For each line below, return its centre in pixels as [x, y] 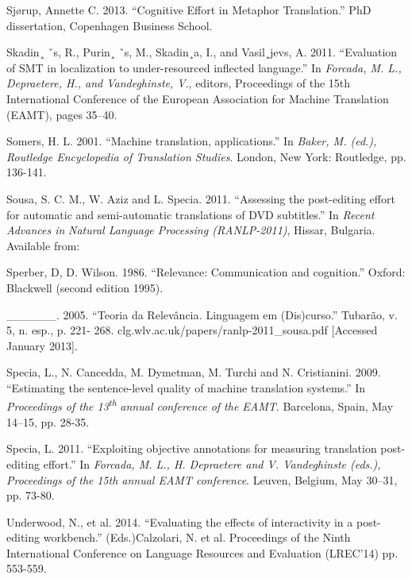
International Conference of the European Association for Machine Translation [198, 98]
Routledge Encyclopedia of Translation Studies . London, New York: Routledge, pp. [206, 156]
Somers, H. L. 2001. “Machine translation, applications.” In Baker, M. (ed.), [192, 141]
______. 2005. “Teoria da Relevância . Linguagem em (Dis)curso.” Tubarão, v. [202, 314]
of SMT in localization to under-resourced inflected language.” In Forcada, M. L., [204, 67]
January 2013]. [42, 345]
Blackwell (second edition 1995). [85, 287]
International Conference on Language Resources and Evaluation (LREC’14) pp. [202, 552]
